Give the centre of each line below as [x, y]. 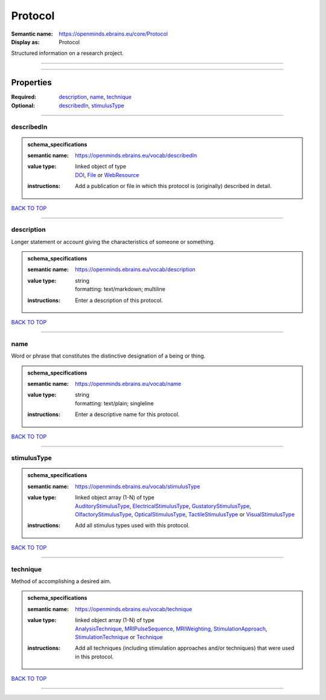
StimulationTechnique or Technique [119, 637]
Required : [24, 97]
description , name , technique [95, 97]
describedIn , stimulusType [91, 105]
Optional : [23, 105]
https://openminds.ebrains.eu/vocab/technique [134, 609]
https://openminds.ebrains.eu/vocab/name [128, 384]
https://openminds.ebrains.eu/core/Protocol [113, 34]
